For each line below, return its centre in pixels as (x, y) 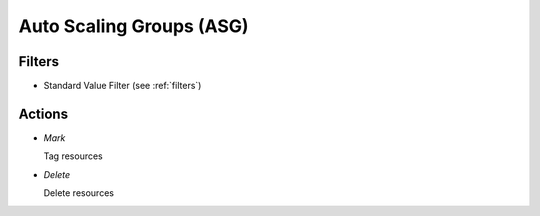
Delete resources (79, 193)
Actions (43, 113)
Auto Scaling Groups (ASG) (133, 26)
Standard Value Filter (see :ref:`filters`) (122, 86)
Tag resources (73, 156)
